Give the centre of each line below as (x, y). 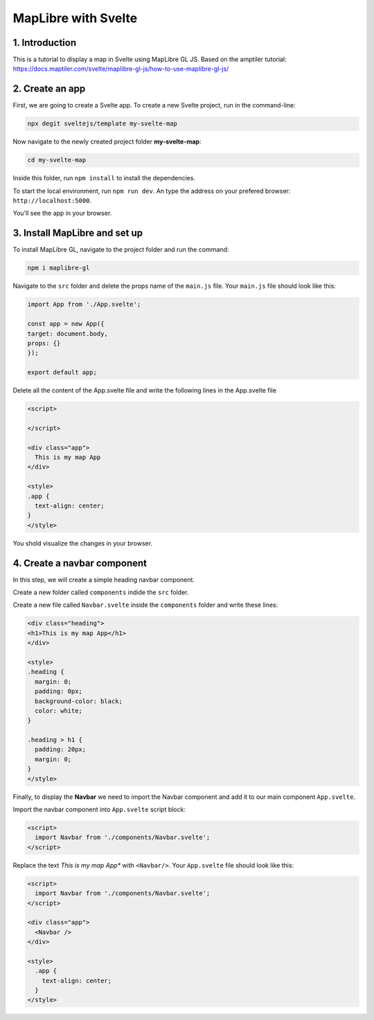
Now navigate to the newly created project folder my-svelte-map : (107, 141)
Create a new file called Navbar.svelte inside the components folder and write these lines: (145, 605)
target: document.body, (68, 334)
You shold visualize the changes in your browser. (82, 543)
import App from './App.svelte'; (84, 304)
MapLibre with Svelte (75, 18)
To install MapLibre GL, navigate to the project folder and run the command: (121, 250)
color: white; (59, 710)
